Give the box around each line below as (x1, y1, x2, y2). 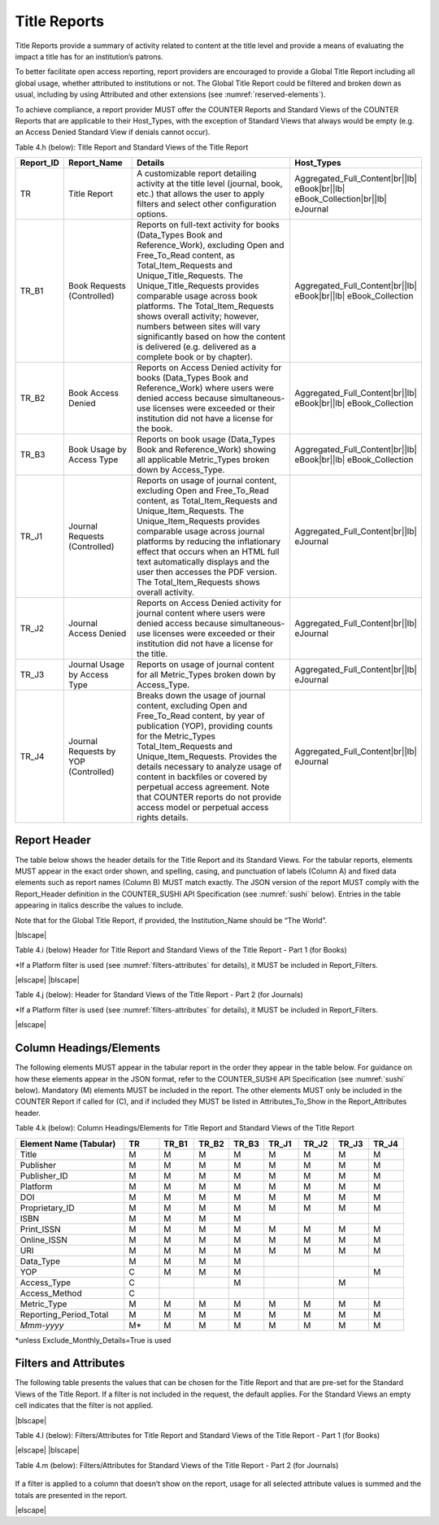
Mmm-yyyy (20, 1319, 64, 1331)
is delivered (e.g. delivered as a (137, 342, 256, 353)
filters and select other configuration (137, 198, 276, 210)
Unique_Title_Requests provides (137, 281, 259, 292)
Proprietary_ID (20, 1202, 75, 1213)
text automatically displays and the (137, 556, 270, 568)
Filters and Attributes (15, 1357, 125, 1370)
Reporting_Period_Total (20, 1309, 109, 1320)
